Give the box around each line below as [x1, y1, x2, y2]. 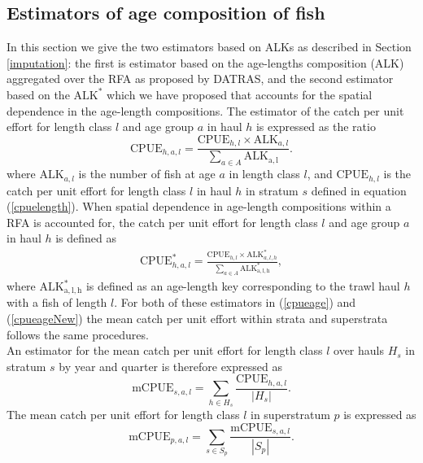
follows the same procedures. [7, 325, 149, 343]
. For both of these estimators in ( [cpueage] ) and [114, 294, 356, 311]
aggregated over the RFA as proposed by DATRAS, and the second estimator [7, 70, 394, 87]
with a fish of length [7, 294, 107, 311]
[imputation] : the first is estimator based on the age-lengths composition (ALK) [7, 54, 404, 71]
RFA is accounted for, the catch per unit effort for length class [7, 213, 318, 230]
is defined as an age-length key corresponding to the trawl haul [85, 277, 400, 295]
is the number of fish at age [78, 165, 216, 182]
